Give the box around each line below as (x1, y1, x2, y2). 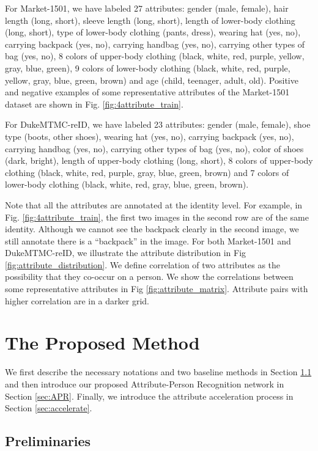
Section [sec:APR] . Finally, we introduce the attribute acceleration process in (5, 389, 294, 402)
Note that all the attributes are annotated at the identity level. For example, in (5, 198, 303, 211)
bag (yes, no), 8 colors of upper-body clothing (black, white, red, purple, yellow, (5, 50, 305, 62)
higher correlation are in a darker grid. (5, 294, 149, 307)
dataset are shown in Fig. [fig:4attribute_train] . (5, 97, 183, 110)
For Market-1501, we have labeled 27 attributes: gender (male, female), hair (5, 2, 289, 14)
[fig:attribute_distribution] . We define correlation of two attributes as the (5, 258, 281, 271)
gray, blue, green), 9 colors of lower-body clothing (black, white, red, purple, (5, 61, 290, 74)
